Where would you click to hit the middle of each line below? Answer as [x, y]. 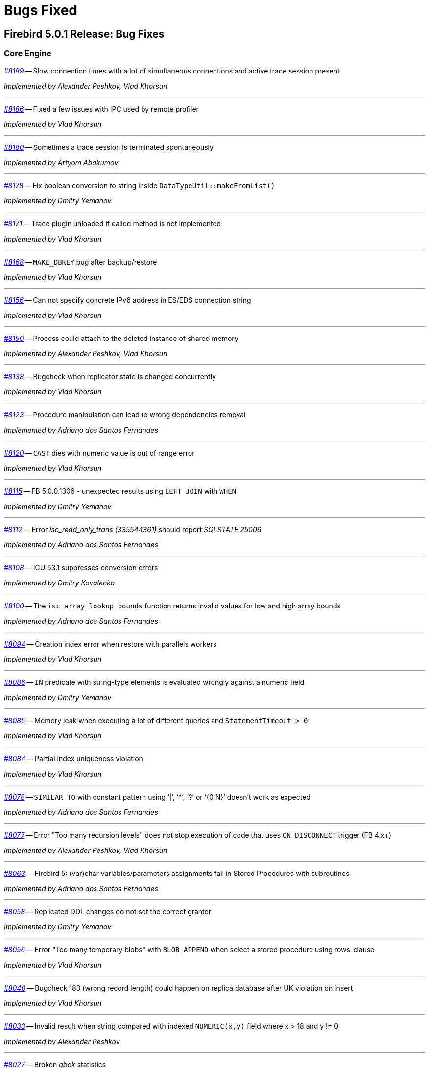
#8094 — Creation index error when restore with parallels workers [110, 644]
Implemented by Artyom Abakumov [61, 162]
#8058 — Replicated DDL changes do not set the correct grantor [108, 911]
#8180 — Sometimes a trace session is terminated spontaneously [109, 147]
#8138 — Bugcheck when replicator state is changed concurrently [110, 376]
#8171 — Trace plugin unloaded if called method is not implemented [113, 223]
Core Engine [28, 54]
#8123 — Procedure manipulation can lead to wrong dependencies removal [125, 414]
